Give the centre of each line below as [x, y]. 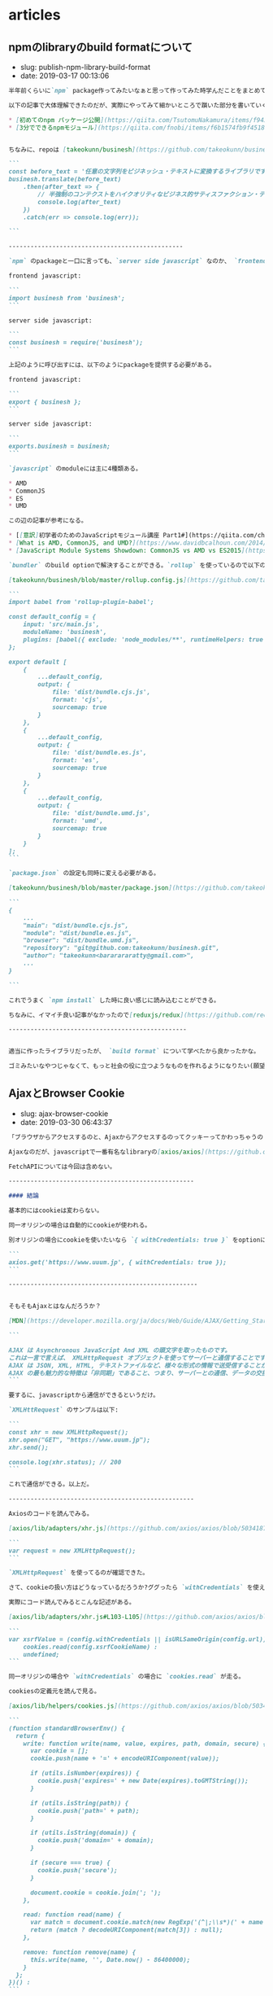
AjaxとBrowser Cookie [67, 1094]
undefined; [41, 1654]
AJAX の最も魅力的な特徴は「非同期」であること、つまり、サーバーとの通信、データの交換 [138, 1373]
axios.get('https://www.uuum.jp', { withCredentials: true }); [118, 1262]
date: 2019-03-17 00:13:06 [65, 76]
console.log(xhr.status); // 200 [65, 1462]
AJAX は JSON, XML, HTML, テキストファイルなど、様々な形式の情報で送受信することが [138, 1365]
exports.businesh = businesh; [60, 446]
